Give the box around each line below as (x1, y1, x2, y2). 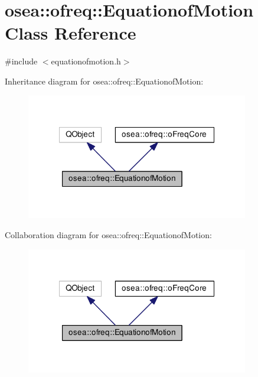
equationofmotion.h (51, 55, 121, 67)
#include (5, 55, 38, 67)
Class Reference (5, 21, 136, 45)
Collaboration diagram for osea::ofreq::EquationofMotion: (5, 229, 212, 241)
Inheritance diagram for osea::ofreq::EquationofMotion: (5, 74, 204, 87)
